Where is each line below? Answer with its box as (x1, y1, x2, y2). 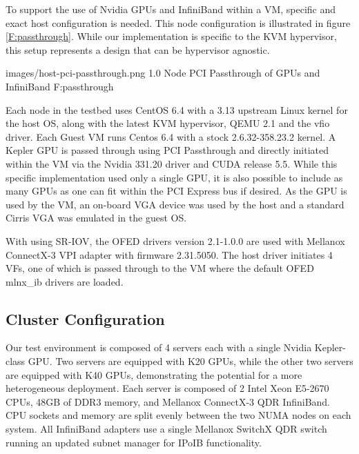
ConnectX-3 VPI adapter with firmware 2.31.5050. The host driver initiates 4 (6, 247, 333, 261)
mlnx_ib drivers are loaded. (6, 274, 124, 288)
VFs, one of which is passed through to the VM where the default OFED (6, 261, 314, 275)
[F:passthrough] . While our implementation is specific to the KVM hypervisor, (6, 29, 337, 43)
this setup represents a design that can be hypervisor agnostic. (6, 42, 270, 57)
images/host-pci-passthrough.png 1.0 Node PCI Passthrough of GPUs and (6, 66, 320, 80)
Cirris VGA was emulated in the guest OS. (6, 210, 187, 225)
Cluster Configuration (6, 308, 165, 329)
